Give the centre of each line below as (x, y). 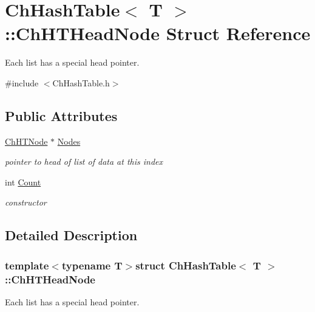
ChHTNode (26, 141)
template (27, 265)
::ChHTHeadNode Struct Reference (158, 33)
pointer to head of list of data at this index (84, 161)
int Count (23, 182)
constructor (26, 202)
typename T (92, 265)
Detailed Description (71, 235)
